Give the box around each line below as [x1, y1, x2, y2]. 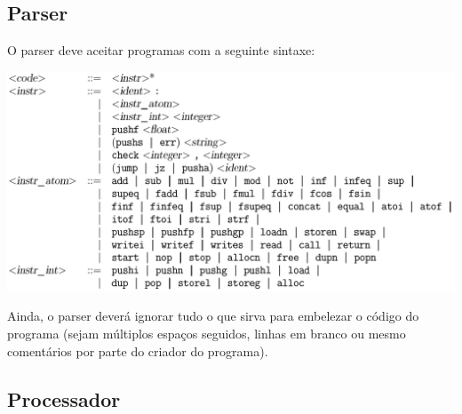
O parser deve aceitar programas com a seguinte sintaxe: [7, 41, 315, 60]
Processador [7, 385, 121, 412]
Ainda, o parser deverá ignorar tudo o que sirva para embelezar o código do [7, 307, 419, 325]
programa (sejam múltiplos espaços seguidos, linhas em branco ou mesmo [7, 324, 406, 343]
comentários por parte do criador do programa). [7, 341, 268, 360]
